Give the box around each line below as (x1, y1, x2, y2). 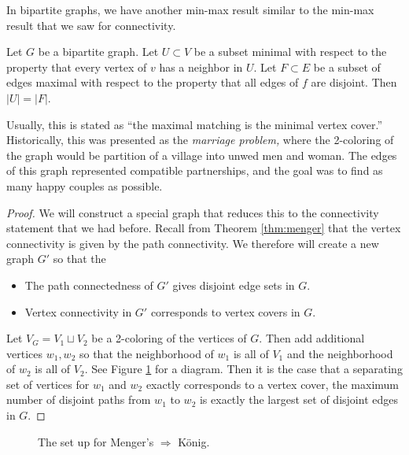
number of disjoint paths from (6, 391, 151, 408)
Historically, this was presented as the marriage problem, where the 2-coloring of (6, 131, 394, 148)
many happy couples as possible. (6, 177, 163, 194)
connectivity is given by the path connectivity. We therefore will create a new (6, 235, 379, 251)
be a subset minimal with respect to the (193, 43, 387, 60)
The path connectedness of (24, 276, 153, 293)
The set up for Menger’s (38, 433, 154, 449)
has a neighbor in (159, 58, 243, 75)
